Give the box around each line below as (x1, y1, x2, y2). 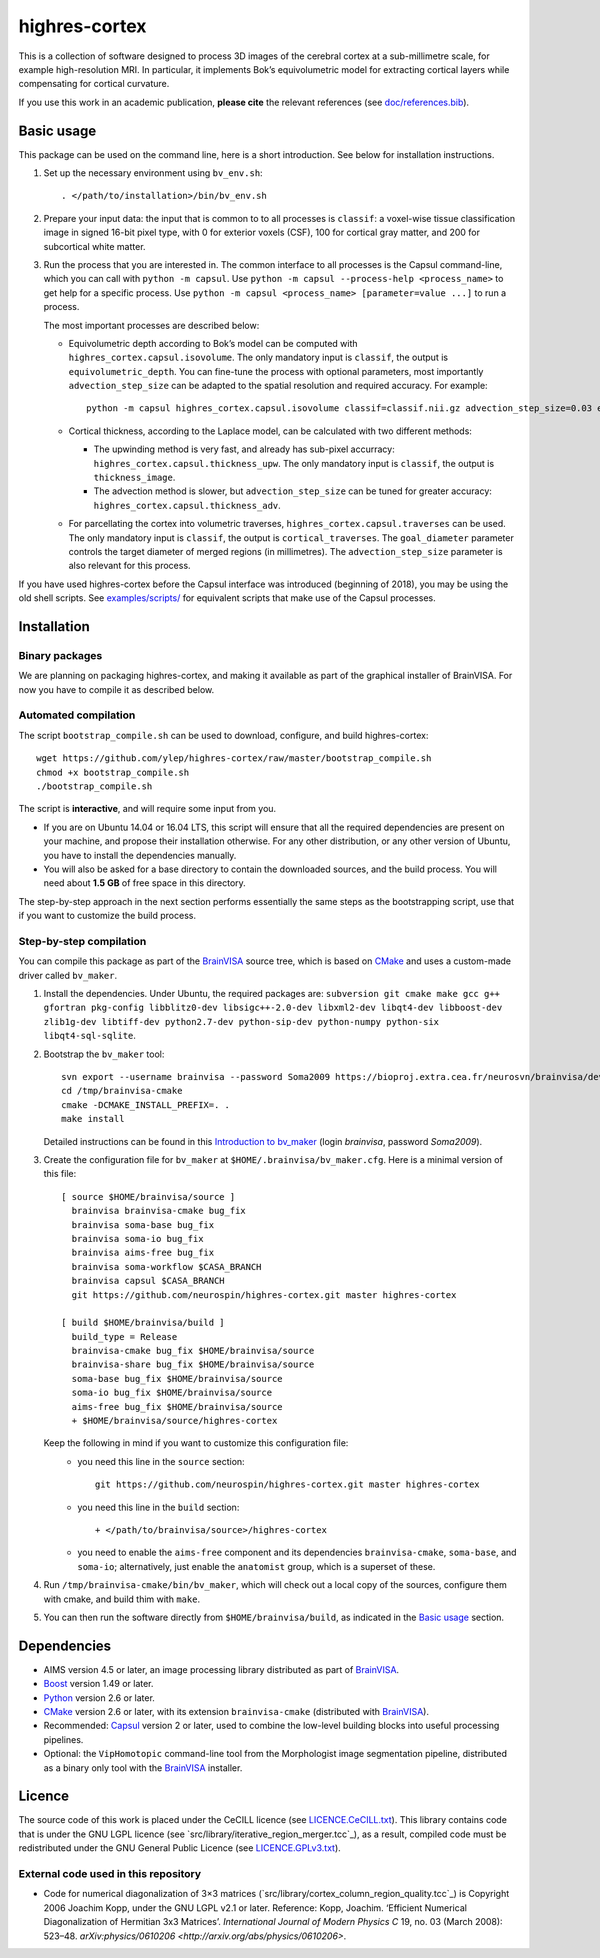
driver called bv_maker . (18, 969, 118, 981)
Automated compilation (18, 708, 136, 722)
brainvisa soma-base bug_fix (71, 1219, 215, 1230)
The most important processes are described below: (43, 319, 260, 331)
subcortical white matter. (43, 240, 146, 252)
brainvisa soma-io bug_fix (71, 1233, 204, 1244)
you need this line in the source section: (77, 1455, 245, 1467)
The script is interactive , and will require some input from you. (18, 803, 277, 815)
